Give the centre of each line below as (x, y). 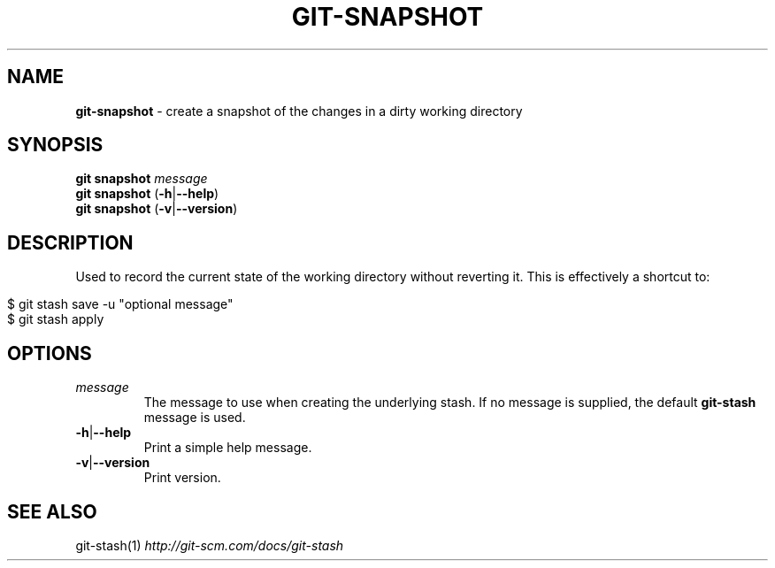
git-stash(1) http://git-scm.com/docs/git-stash (210, 545)
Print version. (182, 478)
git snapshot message (142, 179)
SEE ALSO (52, 511)
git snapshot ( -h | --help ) (147, 194)
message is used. (195, 418)
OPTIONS (50, 353)
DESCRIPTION (70, 242)
